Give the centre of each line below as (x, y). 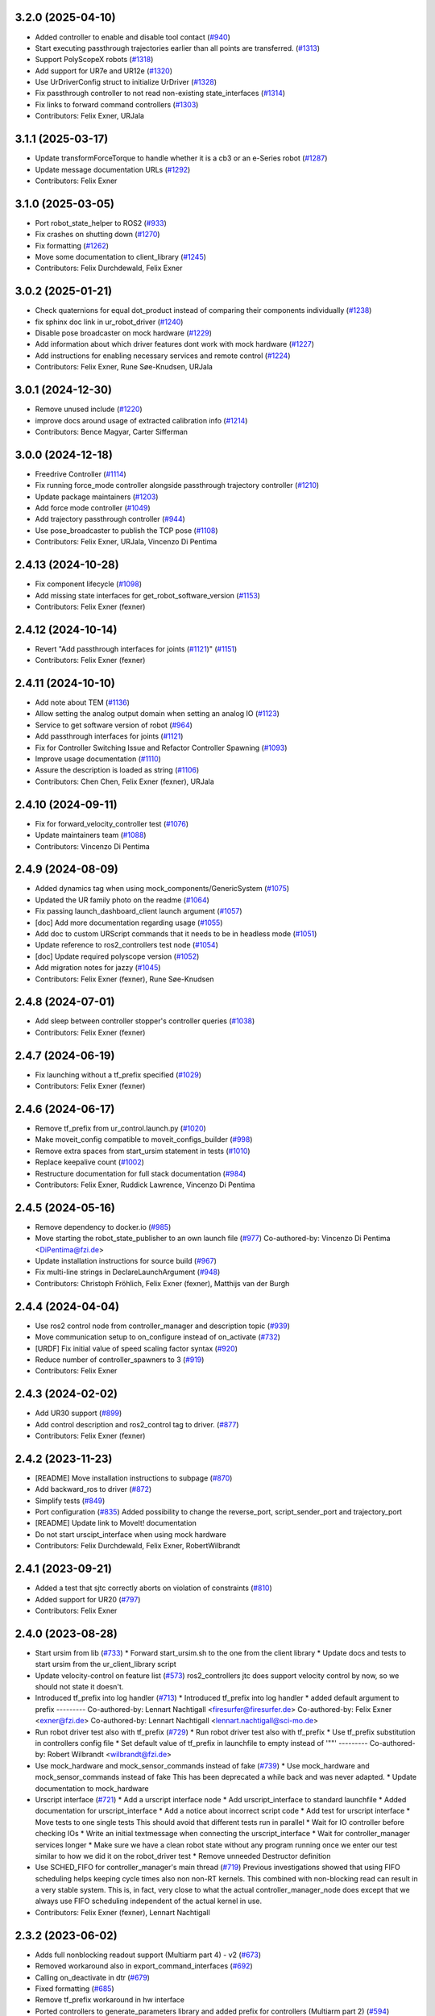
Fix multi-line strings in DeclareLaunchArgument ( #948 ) (128, 1272)
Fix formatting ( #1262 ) (72, 245)
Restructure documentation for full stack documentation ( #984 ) (141, 1173)
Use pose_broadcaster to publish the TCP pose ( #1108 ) (126, 530)
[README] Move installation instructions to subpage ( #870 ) (134, 1478)
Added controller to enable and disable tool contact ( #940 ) (133, 37)
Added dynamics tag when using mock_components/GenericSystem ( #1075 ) (162, 889)
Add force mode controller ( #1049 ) (93, 508)
